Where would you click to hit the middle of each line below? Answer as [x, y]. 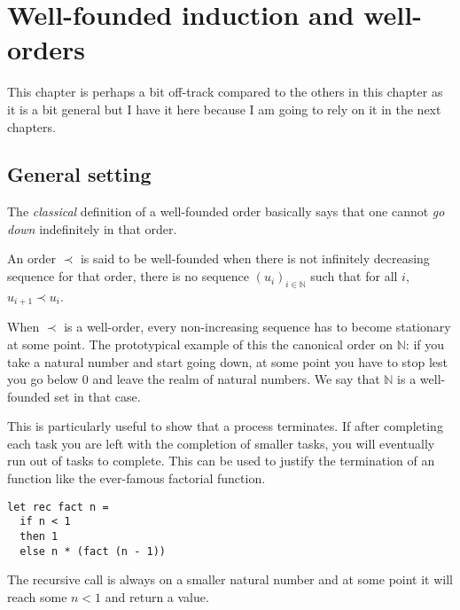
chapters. [31, 126]
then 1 [39, 536]
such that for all [354, 276]
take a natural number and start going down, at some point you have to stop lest [228, 361]
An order [31, 258]
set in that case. [97, 396]
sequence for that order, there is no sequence [128, 276]
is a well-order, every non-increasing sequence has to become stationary [257, 327]
